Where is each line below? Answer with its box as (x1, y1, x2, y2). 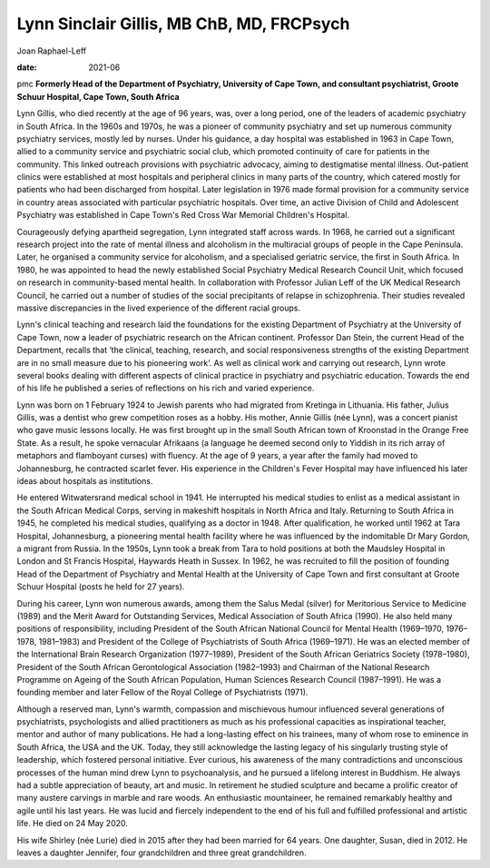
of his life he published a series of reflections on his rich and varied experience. (16, 382, 315, 394)
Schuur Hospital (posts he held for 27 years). (16, 581, 185, 592)
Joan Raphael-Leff (16, 45, 86, 56)
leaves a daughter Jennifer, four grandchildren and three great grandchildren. (16, 847, 308, 858)
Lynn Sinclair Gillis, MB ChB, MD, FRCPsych (16, 14, 350, 34)
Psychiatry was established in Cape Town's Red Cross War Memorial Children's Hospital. (16, 210, 349, 221)
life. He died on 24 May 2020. (16, 818, 129, 829)
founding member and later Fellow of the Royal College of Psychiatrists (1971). (16, 686, 309, 698)
